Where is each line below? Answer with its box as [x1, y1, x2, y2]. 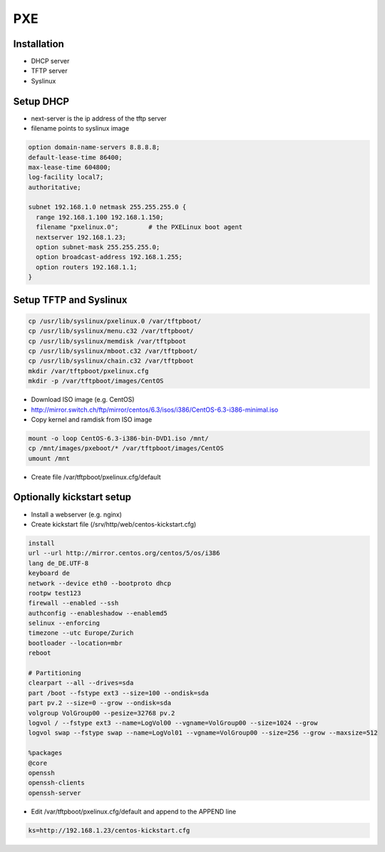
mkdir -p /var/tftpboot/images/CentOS [28, 377, 164, 385]
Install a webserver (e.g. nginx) [31, 510, 123, 519]
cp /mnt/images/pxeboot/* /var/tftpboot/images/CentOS [28, 445, 224, 452]
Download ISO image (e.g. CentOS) [31, 395, 135, 404]
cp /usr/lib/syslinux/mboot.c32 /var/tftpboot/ [28, 347, 197, 355]
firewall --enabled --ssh [28, 599, 119, 607]
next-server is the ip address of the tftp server [31, 114, 167, 123]
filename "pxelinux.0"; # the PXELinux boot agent [36, 223, 243, 231]
